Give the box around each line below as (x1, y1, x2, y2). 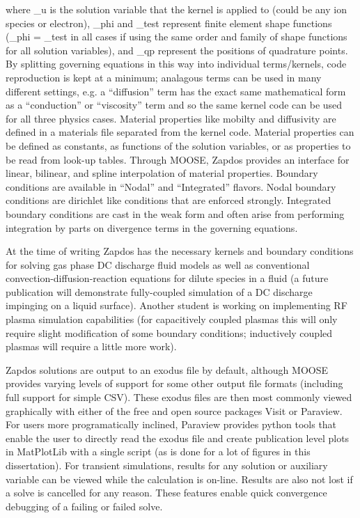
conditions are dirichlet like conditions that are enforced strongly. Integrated (6, 193, 331, 207)
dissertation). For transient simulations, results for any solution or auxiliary (6, 458, 328, 472)
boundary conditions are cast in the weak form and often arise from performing (6, 206, 345, 221)
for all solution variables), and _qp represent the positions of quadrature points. (6, 42, 348, 57)
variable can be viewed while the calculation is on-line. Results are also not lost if (6, 471, 353, 486)
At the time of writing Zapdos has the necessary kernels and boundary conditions (6, 244, 354, 258)
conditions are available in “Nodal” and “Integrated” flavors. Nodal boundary (6, 179, 336, 194)
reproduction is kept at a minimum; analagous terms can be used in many (6, 70, 322, 84)
